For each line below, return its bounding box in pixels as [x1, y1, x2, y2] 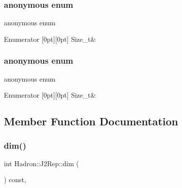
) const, [4, 174, 26, 185]
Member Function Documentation [4, 114, 179, 129]
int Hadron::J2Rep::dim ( [4, 158, 79, 168]
